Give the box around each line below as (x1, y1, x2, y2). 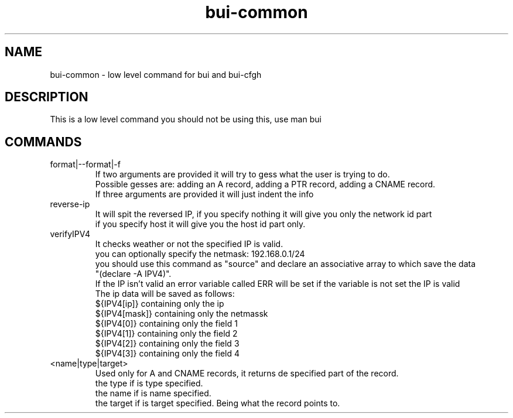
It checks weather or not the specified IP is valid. (95, 239, 283, 249)
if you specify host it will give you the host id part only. (95, 219, 306, 229)
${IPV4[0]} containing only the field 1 (95, 318, 238, 329)
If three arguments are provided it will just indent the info (95, 189, 314, 200)
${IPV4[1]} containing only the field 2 (95, 328, 238, 339)
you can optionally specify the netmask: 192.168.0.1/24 (95, 249, 305, 259)
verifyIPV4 (50, 229, 90, 239)
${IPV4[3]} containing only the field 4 (95, 348, 240, 359)
